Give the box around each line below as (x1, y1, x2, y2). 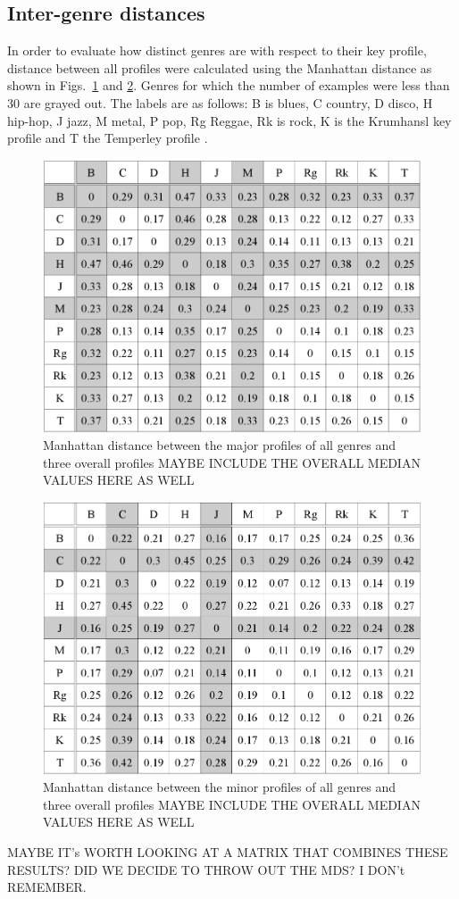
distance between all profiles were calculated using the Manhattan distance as (7, 58, 432, 77)
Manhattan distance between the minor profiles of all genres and (43, 778, 396, 796)
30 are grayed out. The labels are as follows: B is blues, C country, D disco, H (7, 93, 433, 112)
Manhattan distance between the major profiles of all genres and (43, 436, 396, 454)
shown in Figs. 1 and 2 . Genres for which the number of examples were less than (7, 76, 450, 95)
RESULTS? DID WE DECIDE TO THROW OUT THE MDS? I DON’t (7, 860, 405, 878)
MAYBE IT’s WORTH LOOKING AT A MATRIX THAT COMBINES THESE (7, 843, 448, 862)
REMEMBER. (7, 878, 87, 896)
